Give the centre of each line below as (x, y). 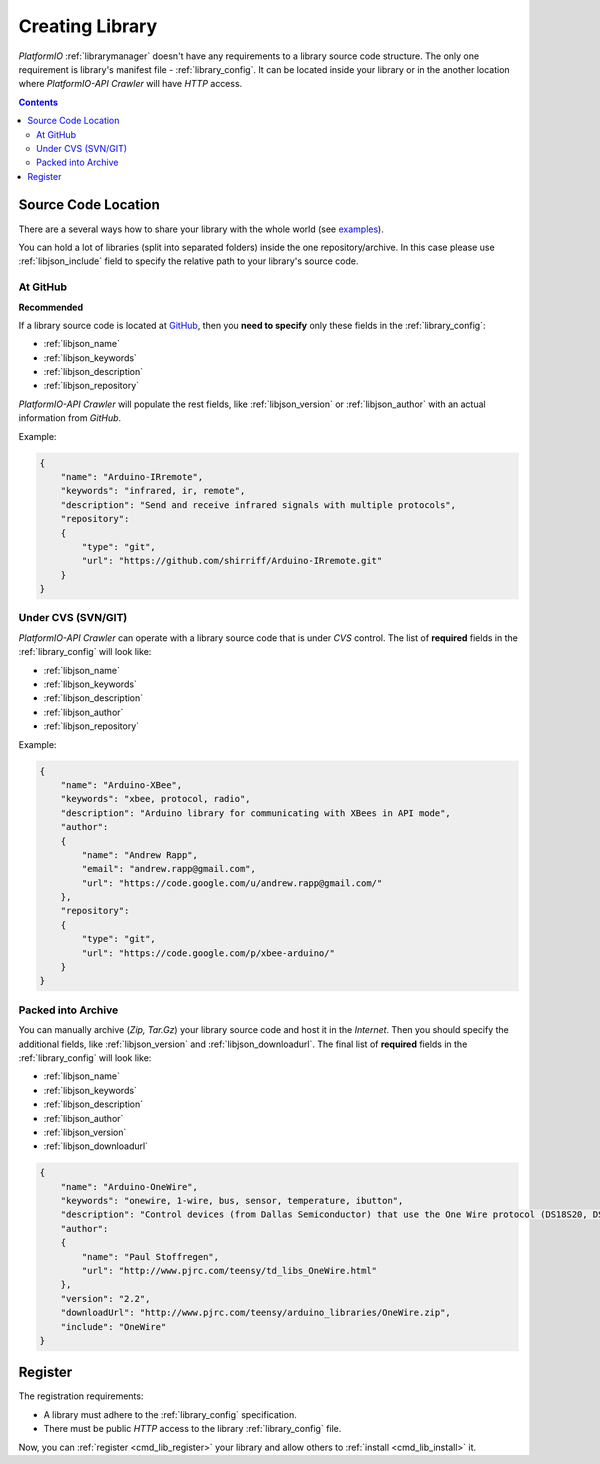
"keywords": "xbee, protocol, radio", (155, 799)
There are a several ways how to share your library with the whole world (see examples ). (201, 229)
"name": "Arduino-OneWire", (129, 1186)
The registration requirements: (81, 1396)
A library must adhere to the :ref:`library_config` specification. (170, 1414)
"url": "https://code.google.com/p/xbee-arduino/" (208, 953)
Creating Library (88, 26)
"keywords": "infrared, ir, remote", (153, 491)
